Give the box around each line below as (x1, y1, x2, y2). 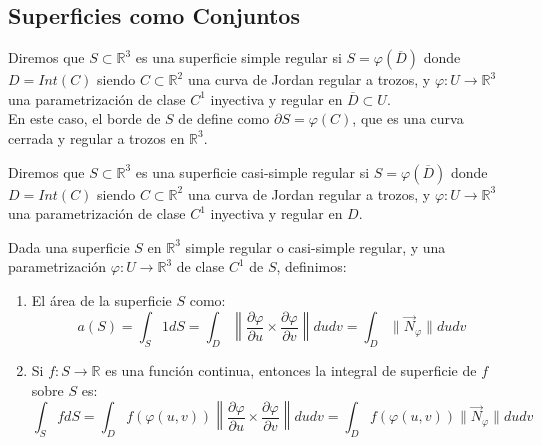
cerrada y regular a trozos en (8, 127, 185, 148)
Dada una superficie (8, 236, 130, 257)
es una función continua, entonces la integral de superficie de (105, 360, 477, 381)
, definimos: (276, 256, 347, 277)
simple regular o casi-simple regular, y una (185, 236, 446, 257)
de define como (178, 108, 270, 129)
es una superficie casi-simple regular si (135, 161, 370, 182)
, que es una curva (352, 108, 464, 129)
